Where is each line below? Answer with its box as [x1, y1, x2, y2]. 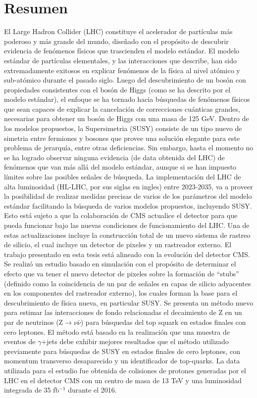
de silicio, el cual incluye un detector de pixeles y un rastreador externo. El [4, 239, 232, 250]
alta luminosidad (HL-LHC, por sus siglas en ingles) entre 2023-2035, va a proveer [4, 181, 253, 191]
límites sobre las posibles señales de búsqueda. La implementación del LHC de [4, 172, 241, 182]
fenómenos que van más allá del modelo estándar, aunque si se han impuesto [4, 162, 237, 172]
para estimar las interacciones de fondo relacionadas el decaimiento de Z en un [4, 307, 242, 317]
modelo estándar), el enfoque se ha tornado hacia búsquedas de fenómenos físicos [4, 94, 250, 104]
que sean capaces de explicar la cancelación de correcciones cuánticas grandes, [4, 103, 240, 114]
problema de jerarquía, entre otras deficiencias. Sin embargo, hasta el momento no [4, 142, 254, 153]
